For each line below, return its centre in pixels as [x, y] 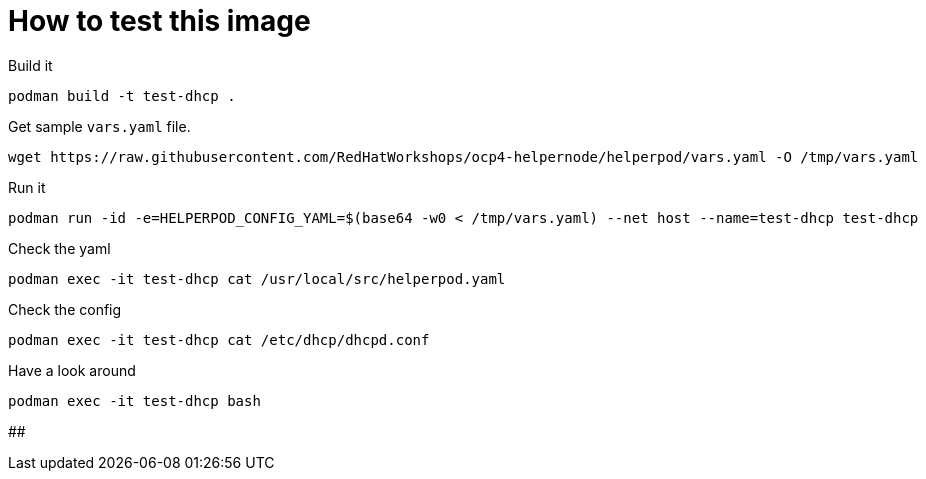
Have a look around [72, 370]
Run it [27, 187]
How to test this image [159, 21]
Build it [30, 65]
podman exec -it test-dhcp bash [134, 400]
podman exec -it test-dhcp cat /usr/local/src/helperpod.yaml [257, 278]
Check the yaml [59, 248]
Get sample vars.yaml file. [99, 126]
